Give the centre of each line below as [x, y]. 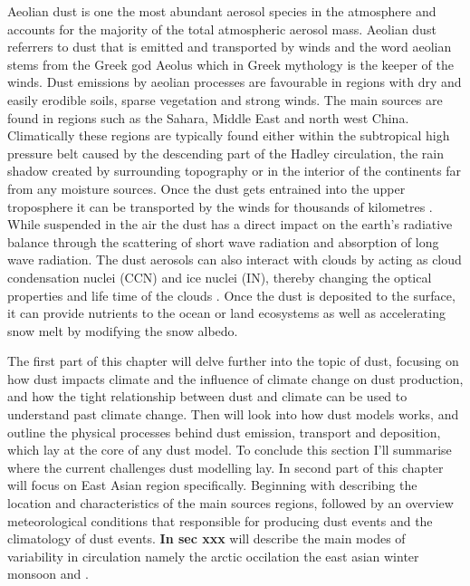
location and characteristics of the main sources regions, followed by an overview [230, 503]
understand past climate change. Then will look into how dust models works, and [233, 414]
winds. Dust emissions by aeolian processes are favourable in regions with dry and [235, 82]
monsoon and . [48, 574]
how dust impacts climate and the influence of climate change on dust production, [235, 378]
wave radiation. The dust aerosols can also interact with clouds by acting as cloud [235, 259]
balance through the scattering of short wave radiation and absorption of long [223, 241]
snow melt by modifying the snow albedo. [123, 330]
